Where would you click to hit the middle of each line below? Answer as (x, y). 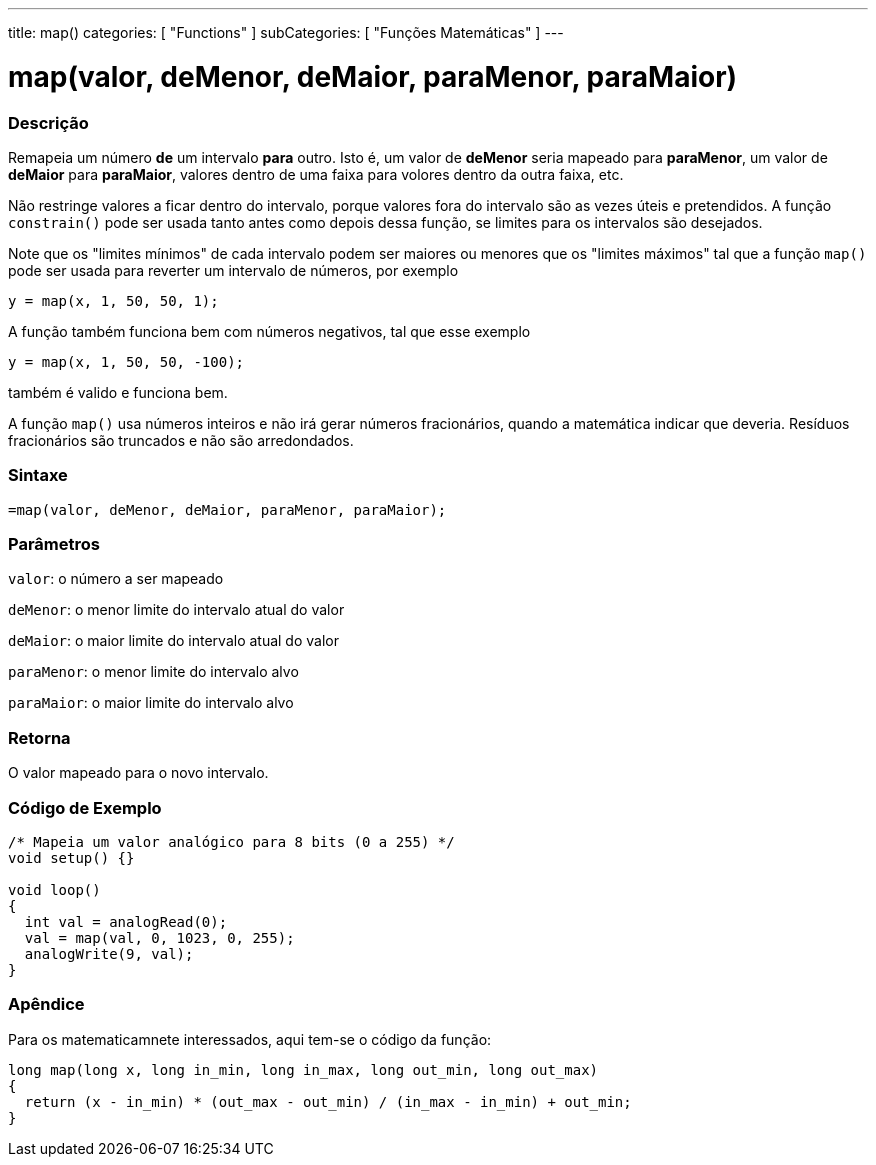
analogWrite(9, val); (109, 953)
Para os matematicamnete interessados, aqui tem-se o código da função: (250, 1039)
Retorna (39, 737)
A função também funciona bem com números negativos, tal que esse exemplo (269, 331)
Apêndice (46, 1004)
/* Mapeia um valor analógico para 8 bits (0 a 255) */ (231, 841)
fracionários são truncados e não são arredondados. (181, 440)
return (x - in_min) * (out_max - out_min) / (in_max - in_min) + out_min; (328, 1101)
